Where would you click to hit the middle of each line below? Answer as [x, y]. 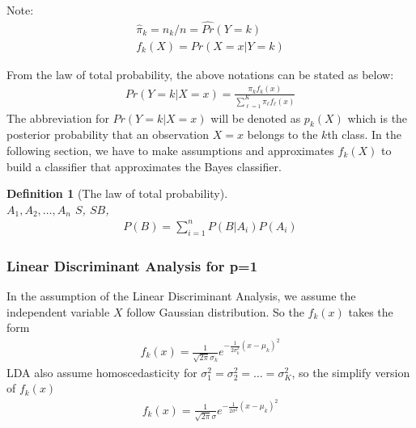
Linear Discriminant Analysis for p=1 [132, 265]
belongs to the [282, 134]
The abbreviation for [58, 117]
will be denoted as [256, 117]
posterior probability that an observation [108, 134]
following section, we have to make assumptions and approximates [170, 151]
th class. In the [364, 134]
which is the [378, 117]
